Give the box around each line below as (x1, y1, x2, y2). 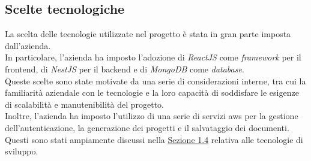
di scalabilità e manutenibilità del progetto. (5, 98, 164, 110)
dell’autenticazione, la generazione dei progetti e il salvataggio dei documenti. (5, 121, 289, 133)
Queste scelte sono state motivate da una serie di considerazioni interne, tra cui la (5, 74, 306, 87)
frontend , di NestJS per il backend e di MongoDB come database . (5, 62, 244, 75)
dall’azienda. (5, 39, 51, 51)
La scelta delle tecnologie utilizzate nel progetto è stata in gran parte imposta (5, 28, 291, 40)
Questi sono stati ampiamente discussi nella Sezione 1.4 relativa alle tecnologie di (5, 133, 303, 145)
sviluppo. (5, 145, 38, 157)
